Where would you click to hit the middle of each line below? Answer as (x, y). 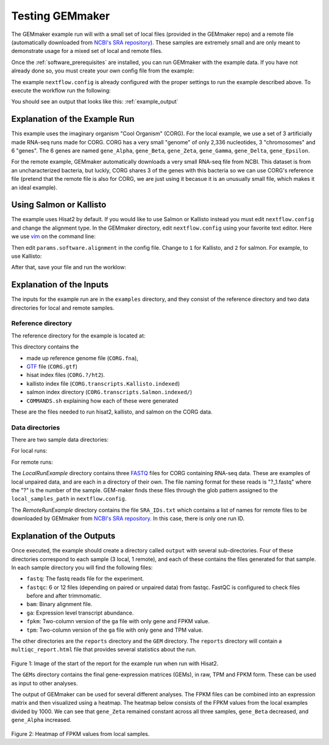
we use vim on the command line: (53, 236)
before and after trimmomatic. (64, 596)
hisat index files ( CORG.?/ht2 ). (66, 375)
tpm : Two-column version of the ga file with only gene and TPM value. (115, 630)
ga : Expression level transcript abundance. (80, 613)
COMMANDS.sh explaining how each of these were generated (103, 401)
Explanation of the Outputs (63, 536)
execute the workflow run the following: (61, 90)
